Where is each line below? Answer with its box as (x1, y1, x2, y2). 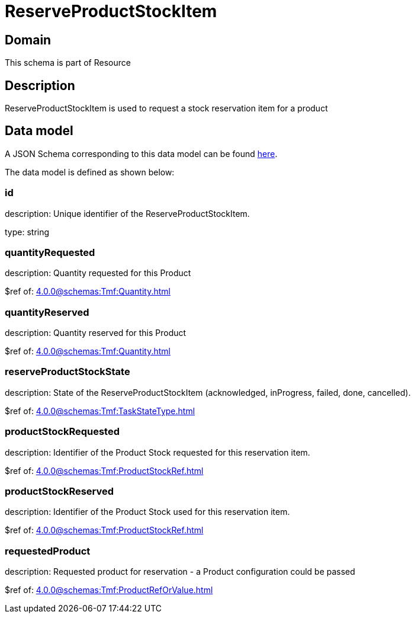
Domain (5, 32, 52, 47)
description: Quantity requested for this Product (5, 268, 191, 278)
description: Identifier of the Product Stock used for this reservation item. (5, 507, 290, 517)
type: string (5, 226, 50, 237)
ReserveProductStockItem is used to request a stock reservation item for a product (5, 103, 328, 114)
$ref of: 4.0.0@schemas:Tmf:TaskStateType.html (5, 405, 195, 416)
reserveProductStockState (5, 366, 130, 378)
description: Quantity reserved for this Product (5, 328, 186, 338)
